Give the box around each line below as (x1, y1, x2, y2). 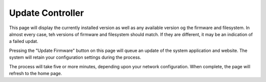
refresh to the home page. (9, 70, 63, 76)
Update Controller (9, 7, 84, 18)
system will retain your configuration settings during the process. (9, 54, 141, 60)
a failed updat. (9, 39, 38, 44)
